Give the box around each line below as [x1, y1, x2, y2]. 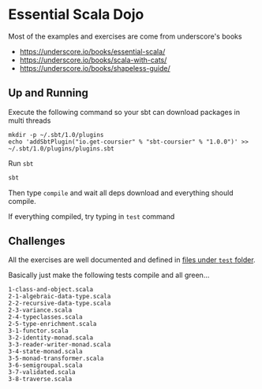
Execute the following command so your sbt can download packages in [8, 107, 241, 117]
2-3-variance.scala [8, 306, 73, 314]
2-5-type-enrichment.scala [8, 320, 97, 328]
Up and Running [8, 87, 89, 100]
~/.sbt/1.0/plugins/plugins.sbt [8, 144, 114, 153]
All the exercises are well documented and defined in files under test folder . [8, 255, 256, 265]
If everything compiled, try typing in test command [8, 211, 175, 221]
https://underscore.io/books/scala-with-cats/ [19, 55, 167, 65]
